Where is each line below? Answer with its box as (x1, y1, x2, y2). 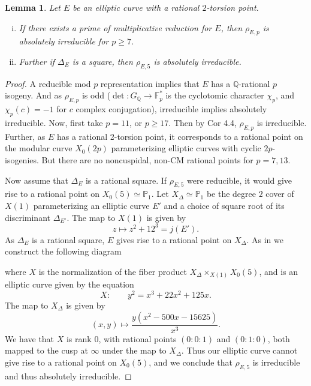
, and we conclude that (149, 355, 233, 368)
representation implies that (100, 77, 200, 89)
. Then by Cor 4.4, (168, 116, 237, 128)
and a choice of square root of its (164, 199, 285, 211)
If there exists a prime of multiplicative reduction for (19, 21, 212, 34)
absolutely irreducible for (19, 35, 109, 47)
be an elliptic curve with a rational (73, 1, 200, 13)
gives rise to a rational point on (116, 233, 232, 246)
